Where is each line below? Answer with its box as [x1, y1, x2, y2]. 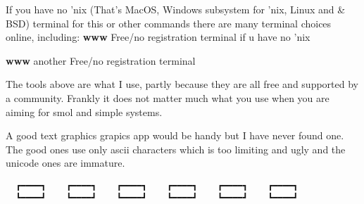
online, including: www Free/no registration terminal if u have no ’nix [6, 30, 310, 44]
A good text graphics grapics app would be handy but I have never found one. [6, 128, 344, 143]
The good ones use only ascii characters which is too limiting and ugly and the [6, 141, 346, 156]
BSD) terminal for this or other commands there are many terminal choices [6, 15, 332, 30]
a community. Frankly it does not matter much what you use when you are [6, 90, 330, 105]
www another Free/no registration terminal [6, 53, 196, 68]
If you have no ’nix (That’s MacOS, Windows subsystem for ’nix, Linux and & [6, 2, 346, 16]
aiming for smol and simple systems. [6, 104, 163, 119]
